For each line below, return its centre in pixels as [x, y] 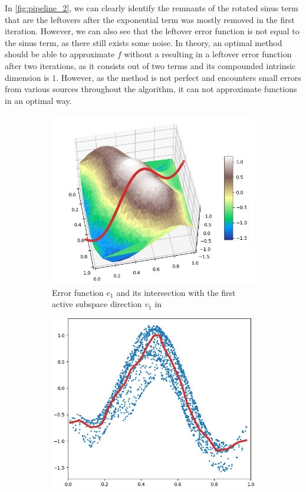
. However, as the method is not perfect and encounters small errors [179, 77]
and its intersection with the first [176, 292]
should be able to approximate [60, 54]
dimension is [27, 77]
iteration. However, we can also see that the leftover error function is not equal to [152, 31]
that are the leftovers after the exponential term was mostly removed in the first [150, 19]
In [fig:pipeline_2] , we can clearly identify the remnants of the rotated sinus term [152, 8]
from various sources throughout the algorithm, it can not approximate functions [151, 89]
